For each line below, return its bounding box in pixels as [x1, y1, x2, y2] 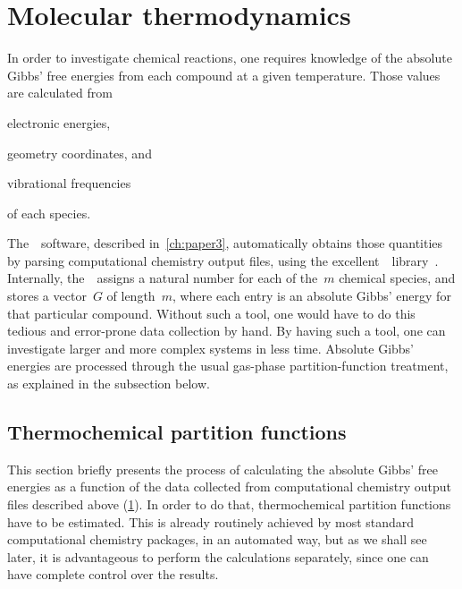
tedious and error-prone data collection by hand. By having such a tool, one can [7, 321, 446, 340]
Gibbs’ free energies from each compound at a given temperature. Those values [7, 65, 441, 84]
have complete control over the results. [7, 565, 219, 584]
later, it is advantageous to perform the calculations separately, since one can [7, 547, 429, 566]
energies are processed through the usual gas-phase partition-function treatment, [7, 356, 449, 375]
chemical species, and [339, 269, 456, 287]
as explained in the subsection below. [7, 374, 210, 393]
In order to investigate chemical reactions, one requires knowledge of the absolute [7, 48, 452, 67]
